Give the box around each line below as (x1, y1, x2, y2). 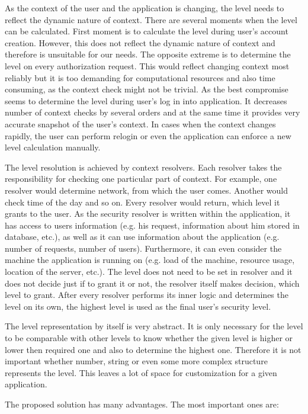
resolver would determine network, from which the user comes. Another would (5, 184, 288, 196)
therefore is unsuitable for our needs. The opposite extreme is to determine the (5, 48, 291, 60)
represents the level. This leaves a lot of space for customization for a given (5, 366, 277, 378)
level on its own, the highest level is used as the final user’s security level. (5, 300, 271, 312)
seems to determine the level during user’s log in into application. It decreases (5, 94, 287, 107)
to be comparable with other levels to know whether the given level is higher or (5, 332, 293, 344)
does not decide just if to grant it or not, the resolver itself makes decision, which (5, 277, 300, 289)
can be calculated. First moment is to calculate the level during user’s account (5, 25, 288, 37)
